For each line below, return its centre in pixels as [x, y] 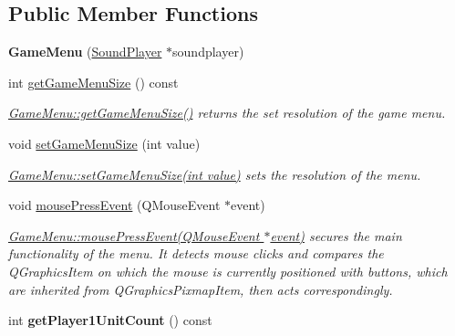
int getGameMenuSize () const [93, 82]
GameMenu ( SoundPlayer [85, 52]
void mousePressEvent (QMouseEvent [114, 205]
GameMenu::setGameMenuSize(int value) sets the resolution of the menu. [215, 174]
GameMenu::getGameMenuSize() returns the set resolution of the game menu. [227, 113]
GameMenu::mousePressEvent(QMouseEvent [134, 235]
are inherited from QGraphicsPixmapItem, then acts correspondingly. [201, 289]
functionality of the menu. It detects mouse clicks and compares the [196, 253]
